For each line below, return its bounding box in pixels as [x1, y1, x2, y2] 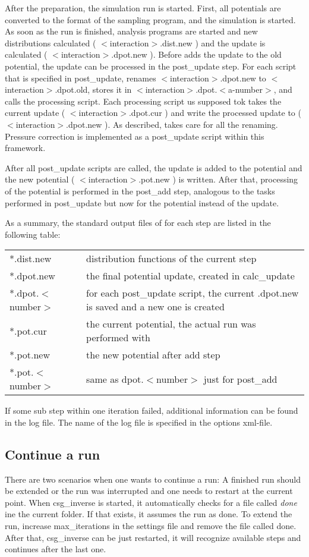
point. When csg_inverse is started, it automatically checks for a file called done [5, 496, 297, 508]
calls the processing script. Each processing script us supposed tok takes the [5, 95, 282, 107]
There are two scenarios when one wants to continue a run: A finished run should [5, 473, 301, 485]
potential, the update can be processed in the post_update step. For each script [5, 59, 297, 72]
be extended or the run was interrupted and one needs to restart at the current [5, 484, 293, 497]
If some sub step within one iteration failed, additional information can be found [5, 404, 298, 417]
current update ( [5, 106, 65, 119]
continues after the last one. [5, 543, 106, 555]
